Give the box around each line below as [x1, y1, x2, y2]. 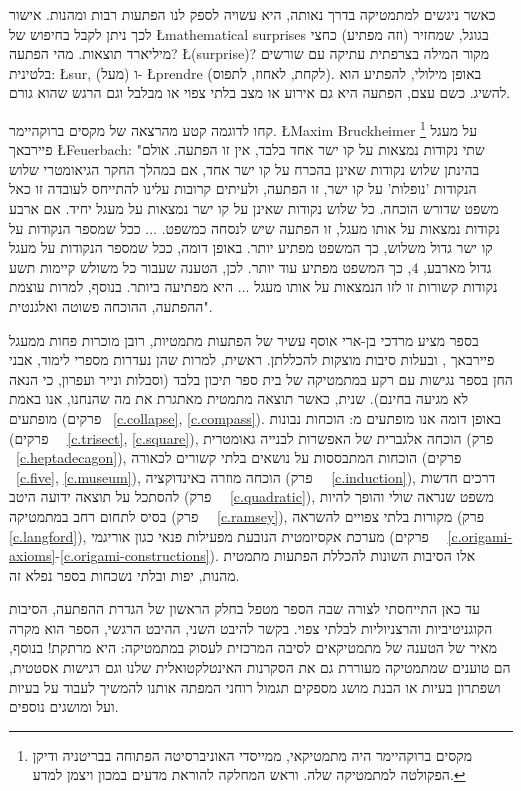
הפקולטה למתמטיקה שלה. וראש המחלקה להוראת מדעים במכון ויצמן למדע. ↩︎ [32, 764, 466, 785]
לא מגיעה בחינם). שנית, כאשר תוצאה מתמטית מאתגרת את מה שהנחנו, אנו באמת [9, 388, 469, 409]
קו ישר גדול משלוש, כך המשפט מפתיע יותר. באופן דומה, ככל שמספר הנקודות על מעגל [9, 237, 493, 258]
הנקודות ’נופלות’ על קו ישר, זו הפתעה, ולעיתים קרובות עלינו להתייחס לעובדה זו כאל [9, 178, 477, 199]
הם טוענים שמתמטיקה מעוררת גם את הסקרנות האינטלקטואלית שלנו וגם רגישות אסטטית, [9, 657, 511, 678]
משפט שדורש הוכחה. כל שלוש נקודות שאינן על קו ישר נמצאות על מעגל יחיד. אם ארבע [9, 198, 499, 218]
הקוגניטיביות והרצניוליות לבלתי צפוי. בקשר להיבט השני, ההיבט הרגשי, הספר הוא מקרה [9, 617, 493, 638]
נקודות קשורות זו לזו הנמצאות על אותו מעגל [254, 276, 498, 297]
